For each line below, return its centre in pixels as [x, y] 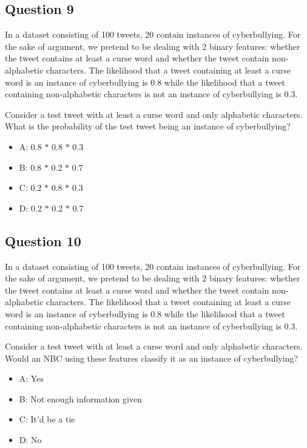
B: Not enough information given [80, 398]
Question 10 [43, 240]
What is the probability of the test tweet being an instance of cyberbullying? [148, 126]
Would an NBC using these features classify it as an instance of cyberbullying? [152, 358]
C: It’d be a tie [47, 419]
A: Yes [31, 378]
